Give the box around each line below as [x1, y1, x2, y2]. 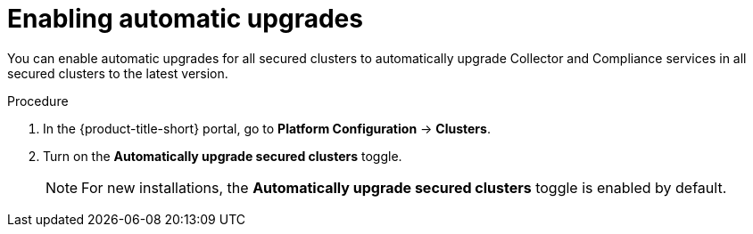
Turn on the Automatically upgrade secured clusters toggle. [43, 148, 402, 164]
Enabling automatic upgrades [7, 4, 363, 34]
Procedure [7, 93, 69, 109]
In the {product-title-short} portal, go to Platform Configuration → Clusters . [43, 120, 491, 136]
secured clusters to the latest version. [7, 65, 228, 81]
